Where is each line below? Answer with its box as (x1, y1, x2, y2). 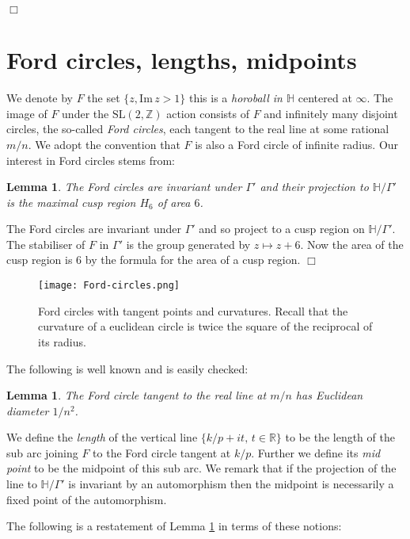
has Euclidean (295, 387, 363, 403)
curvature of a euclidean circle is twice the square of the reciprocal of (38, 318, 373, 334)
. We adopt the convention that (28, 136, 180, 152)
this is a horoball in (188, 90, 283, 106)
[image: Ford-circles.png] (38, 280, 180, 292)
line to (6, 476, 37, 492)
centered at (298, 90, 352, 106)
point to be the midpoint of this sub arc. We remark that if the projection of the (6, 460, 397, 476)
